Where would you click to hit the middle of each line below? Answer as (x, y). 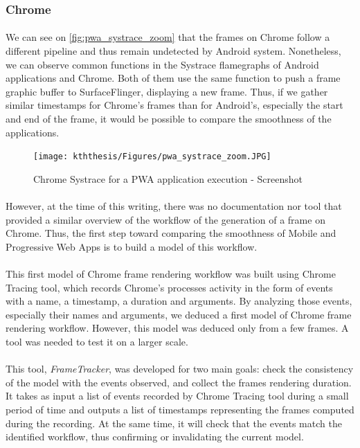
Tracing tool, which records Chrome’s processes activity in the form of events (169, 287)
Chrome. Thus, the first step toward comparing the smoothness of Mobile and (171, 233)
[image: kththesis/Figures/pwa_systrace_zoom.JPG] (152, 157)
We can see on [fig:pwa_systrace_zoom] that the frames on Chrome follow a (168, 37)
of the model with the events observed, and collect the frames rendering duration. (179, 382)
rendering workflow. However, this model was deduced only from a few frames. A (177, 328)
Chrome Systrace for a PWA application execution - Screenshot (168, 178)
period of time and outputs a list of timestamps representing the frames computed (180, 409)
